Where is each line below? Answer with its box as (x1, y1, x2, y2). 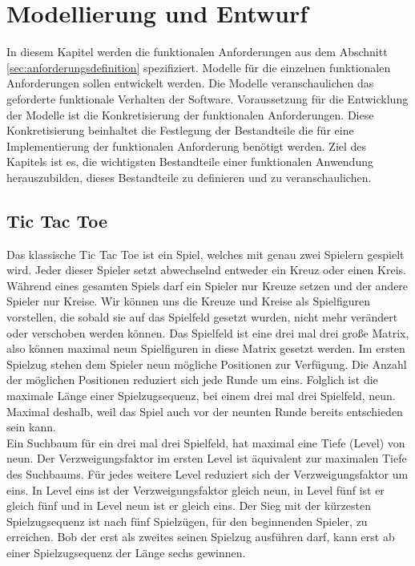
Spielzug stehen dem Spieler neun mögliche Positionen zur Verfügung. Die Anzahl (6, 355, 407, 372)
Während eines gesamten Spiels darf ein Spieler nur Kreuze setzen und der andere (6, 277, 409, 293)
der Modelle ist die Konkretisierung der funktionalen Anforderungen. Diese (6, 106, 374, 123)
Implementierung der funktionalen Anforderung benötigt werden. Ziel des (6, 137, 367, 154)
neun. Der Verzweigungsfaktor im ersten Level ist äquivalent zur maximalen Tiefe (6, 450, 407, 467)
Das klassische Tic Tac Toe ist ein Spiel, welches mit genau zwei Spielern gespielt (6, 245, 405, 262)
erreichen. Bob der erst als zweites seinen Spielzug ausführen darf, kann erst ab (6, 528, 395, 545)
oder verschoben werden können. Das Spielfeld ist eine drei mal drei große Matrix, (6, 324, 409, 341)
